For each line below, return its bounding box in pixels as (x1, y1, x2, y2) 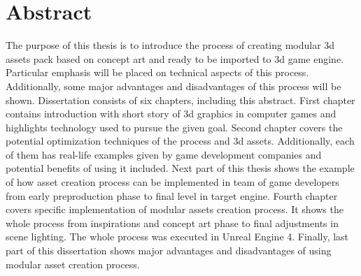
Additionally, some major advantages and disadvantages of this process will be (6, 78, 341, 93)
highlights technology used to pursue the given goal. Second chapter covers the (6, 119, 343, 134)
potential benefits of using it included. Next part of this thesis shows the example (6, 161, 355, 175)
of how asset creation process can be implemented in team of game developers (6, 175, 339, 189)
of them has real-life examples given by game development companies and (6, 147, 322, 161)
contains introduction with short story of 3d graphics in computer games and (6, 106, 337, 121)
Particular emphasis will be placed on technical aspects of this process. (6, 65, 309, 80)
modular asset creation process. (6, 256, 140, 271)
